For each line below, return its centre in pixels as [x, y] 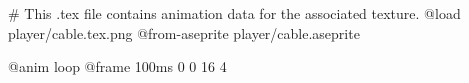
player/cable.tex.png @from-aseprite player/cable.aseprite [184, 32]
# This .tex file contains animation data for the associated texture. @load [234, 13]
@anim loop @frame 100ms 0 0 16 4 [117, 66]
